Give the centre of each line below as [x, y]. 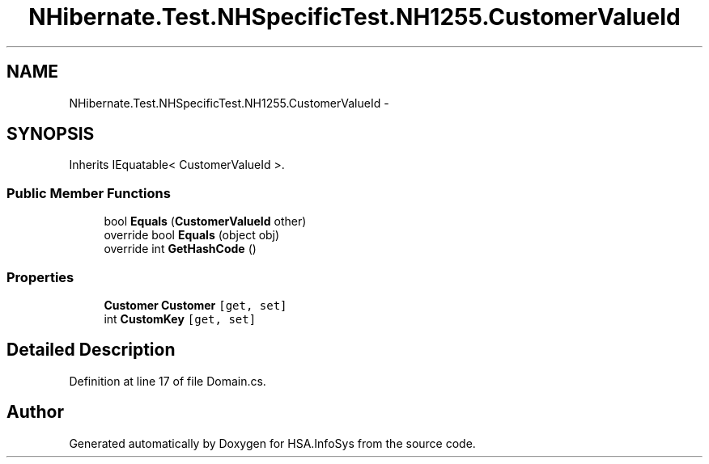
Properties [40, 277]
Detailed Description [91, 350]
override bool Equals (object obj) [192, 235]
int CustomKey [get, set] [180, 318]
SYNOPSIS [51, 134]
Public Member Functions [89, 193]
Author [35, 412]
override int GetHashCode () [180, 249]
